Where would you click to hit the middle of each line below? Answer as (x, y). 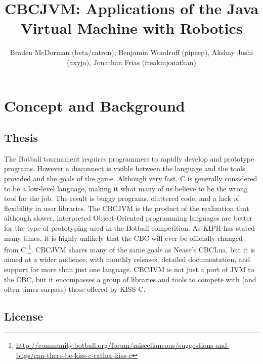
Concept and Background (95, 105)
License (24, 316)
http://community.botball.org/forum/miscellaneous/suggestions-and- (123, 345)
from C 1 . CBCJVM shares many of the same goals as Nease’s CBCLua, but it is (130, 249)
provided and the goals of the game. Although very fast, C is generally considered (131, 178)
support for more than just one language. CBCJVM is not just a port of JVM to (129, 269)
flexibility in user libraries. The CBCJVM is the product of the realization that (127, 208)
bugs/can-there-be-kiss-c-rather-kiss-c (74, 355)
